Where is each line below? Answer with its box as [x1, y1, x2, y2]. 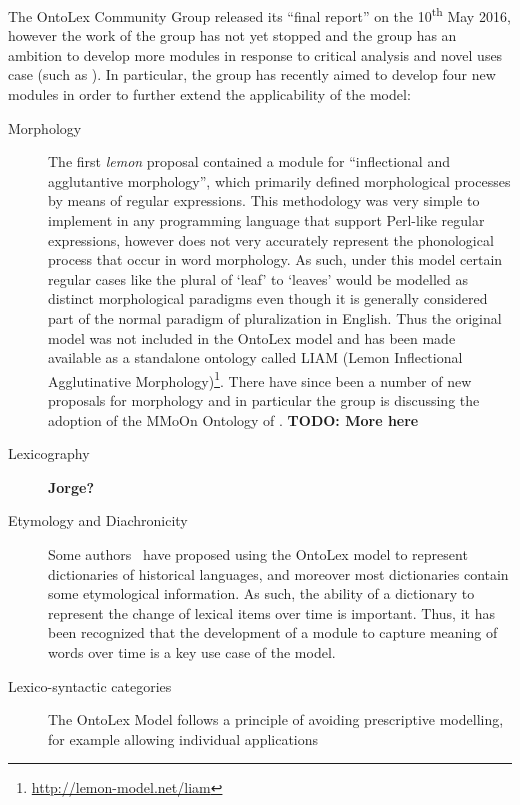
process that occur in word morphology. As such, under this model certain [48, 249, 503, 270]
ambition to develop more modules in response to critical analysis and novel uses [8, 44, 503, 65]
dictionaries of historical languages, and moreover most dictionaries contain [48, 563, 509, 584]
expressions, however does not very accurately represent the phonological [48, 229, 494, 250]
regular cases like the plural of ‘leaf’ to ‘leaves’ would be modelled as [48, 268, 469, 289]
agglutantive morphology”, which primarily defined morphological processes [48, 170, 511, 191]
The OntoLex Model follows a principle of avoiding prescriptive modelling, [48, 709, 504, 730]
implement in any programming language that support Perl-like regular [48, 210, 485, 230]
